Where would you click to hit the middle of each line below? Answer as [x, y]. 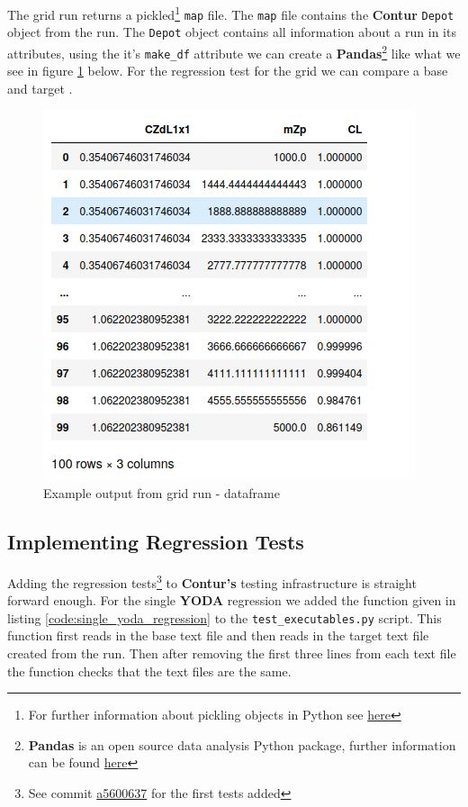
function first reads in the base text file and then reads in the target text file [218, 635]
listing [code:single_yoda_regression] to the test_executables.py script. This [225, 617]
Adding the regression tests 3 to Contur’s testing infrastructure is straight [212, 581]
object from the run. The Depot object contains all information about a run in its [232, 32]
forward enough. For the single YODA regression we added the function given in [232, 600]
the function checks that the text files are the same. [149, 671]
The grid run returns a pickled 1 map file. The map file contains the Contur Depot [231, 13]
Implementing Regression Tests [156, 542]
